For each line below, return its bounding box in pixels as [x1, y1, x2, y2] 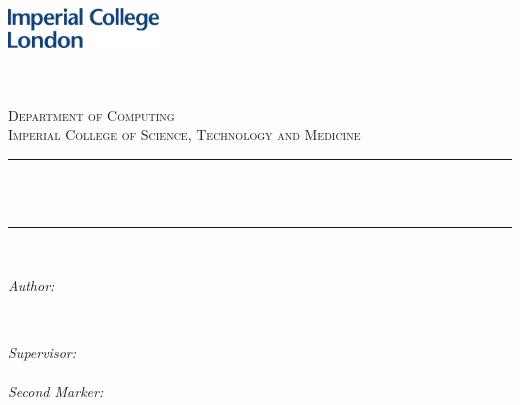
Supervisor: [8, 341, 76, 362]
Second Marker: [8, 380, 104, 401]
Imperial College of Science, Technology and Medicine [8, 124, 361, 145]
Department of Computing [8, 104, 175, 125]
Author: [8, 274, 55, 295]
